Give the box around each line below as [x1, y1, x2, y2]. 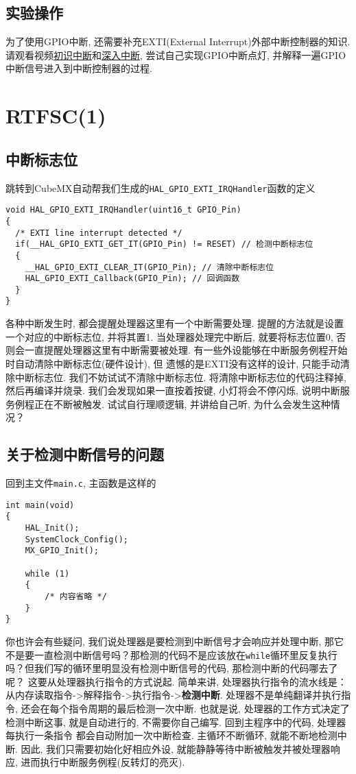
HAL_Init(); [25, 523, 80, 533]
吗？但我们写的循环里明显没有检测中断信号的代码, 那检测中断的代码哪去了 [5, 661, 338, 675]
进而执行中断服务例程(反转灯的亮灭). [21, 755, 185, 769]
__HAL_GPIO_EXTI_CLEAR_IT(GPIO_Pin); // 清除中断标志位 [25, 262, 274, 272]
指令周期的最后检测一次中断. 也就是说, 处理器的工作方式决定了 [69, 701, 350, 715]
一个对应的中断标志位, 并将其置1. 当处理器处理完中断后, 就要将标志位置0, [5, 329, 333, 343]
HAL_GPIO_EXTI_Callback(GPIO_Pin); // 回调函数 [25, 274, 240, 284]
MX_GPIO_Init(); [25, 546, 99, 556]
